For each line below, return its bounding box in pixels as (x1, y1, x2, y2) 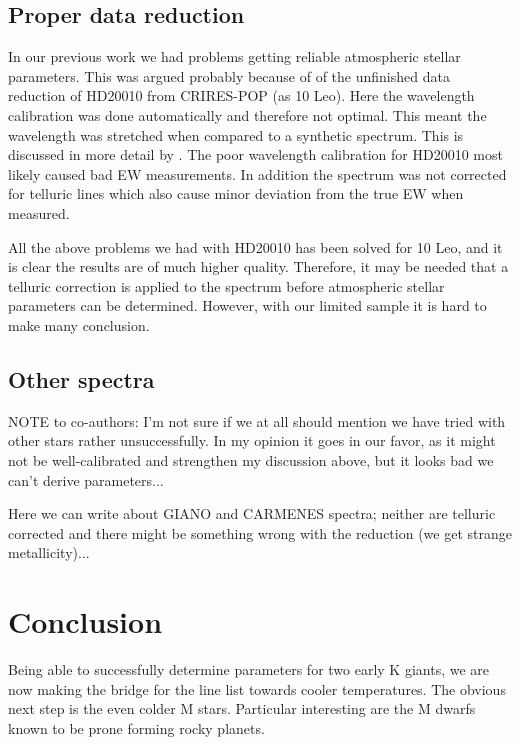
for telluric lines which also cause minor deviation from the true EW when (8, 183, 464, 204)
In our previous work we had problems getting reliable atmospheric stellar (8, 46, 461, 67)
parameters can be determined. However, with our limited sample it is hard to (8, 295, 487, 316)
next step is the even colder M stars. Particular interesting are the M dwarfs (8, 698, 476, 719)
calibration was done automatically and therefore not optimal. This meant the (8, 104, 487, 125)
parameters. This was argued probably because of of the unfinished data (8, 65, 450, 86)
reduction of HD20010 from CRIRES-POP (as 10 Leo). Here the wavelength (8, 85, 475, 106)
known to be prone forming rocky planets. (8, 717, 265, 738)
